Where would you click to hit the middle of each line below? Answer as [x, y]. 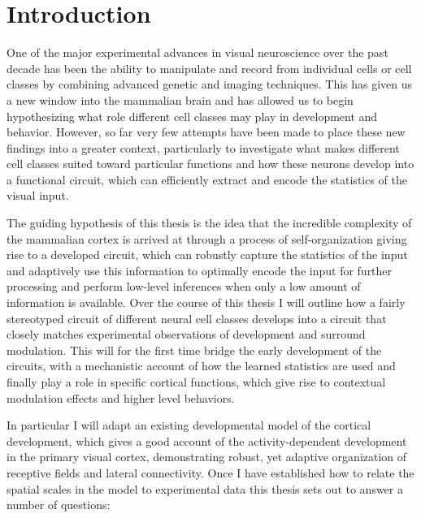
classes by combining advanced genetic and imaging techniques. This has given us [210, 84]
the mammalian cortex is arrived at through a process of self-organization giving [207, 238]
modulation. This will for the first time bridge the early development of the [194, 350]
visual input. [38, 195]
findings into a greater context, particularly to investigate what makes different [203, 147]
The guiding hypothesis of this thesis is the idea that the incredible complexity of [209, 223]
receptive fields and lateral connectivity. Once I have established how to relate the [210, 472]
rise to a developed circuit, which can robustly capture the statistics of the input [207, 255]
